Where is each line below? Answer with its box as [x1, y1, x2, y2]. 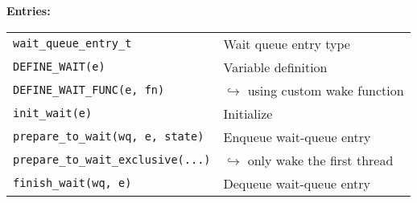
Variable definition [223, 57, 328, 76]
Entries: [6, 2, 51, 18]
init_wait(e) [13, 107, 93, 120]
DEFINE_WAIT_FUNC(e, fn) [13, 83, 165, 97]
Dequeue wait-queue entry [223, 173, 371, 193]
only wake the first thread [247, 150, 394, 169]
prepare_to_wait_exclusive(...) [13, 153, 211, 167]
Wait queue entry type [223, 34, 350, 53]
